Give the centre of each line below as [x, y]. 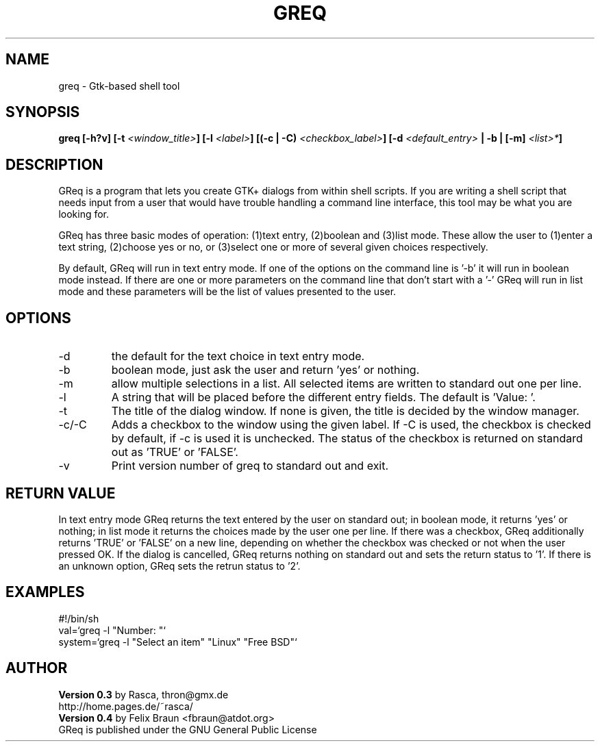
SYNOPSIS [43, 112]
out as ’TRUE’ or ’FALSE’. [175, 452]
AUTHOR [37, 668]
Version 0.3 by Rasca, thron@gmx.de [143, 694]
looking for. [84, 214]
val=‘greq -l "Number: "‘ [112, 630]
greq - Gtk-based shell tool [119, 86]
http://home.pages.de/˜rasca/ [126, 706]
